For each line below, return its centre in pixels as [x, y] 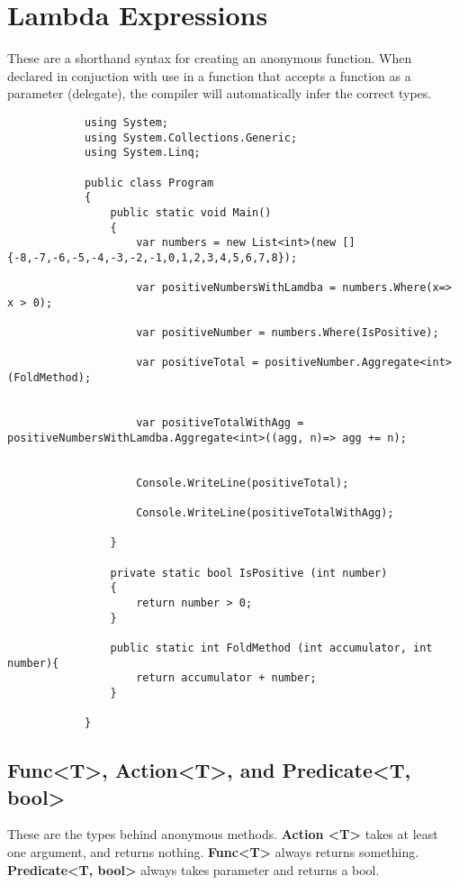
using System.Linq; [142, 153]
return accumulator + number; [226, 678]
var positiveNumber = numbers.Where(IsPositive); [288, 333]
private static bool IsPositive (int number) [249, 573]
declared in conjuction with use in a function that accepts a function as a [209, 75]
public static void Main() [191, 212]
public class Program [149, 182]
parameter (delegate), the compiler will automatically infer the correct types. [220, 93]
